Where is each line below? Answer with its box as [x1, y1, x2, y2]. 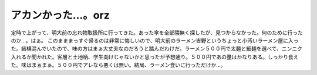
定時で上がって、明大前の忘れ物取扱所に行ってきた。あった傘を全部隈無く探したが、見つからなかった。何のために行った [11, 29, 303, 36]
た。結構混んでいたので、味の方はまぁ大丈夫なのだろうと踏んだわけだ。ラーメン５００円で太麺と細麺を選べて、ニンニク [11, 45, 302, 52]
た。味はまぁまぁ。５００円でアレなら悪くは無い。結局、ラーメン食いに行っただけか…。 [11, 62, 226, 69]
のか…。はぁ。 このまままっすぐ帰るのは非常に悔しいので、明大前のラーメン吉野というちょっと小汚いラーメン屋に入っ [11, 37, 299, 44]
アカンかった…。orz [11, 9, 110, 22]
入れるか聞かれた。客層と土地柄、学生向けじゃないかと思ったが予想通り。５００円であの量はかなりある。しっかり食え [11, 53, 299, 60]
